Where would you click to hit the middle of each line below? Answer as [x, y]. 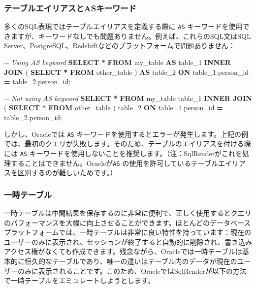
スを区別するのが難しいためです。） [61, 173]
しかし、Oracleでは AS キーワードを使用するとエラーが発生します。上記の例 [126, 134]
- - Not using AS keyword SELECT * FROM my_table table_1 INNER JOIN [128, 98]
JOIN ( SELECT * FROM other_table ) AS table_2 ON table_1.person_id [127, 72]
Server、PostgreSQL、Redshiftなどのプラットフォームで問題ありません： [120, 46]
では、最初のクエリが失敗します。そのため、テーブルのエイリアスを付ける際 [128, 144]
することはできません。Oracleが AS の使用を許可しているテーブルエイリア [128, 163]
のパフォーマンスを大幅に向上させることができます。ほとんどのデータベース [128, 222]
